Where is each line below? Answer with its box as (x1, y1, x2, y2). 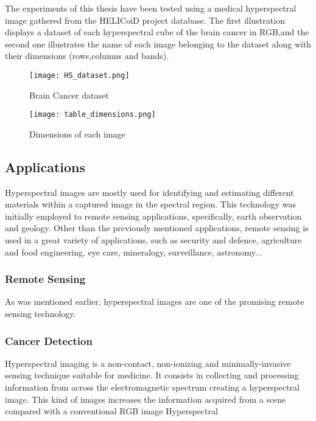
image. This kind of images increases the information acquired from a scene (5, 392, 286, 405)
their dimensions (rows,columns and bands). (5, 49, 169, 62)
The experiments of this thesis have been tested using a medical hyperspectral (5, 2, 297, 14)
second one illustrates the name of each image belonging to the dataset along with (5, 37, 312, 50)
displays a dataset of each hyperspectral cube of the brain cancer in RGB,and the (5, 26, 309, 38)
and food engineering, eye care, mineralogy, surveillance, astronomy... (5, 245, 262, 258)
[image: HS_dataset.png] (29, 71, 130, 80)
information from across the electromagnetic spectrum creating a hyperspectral (5, 381, 300, 394)
